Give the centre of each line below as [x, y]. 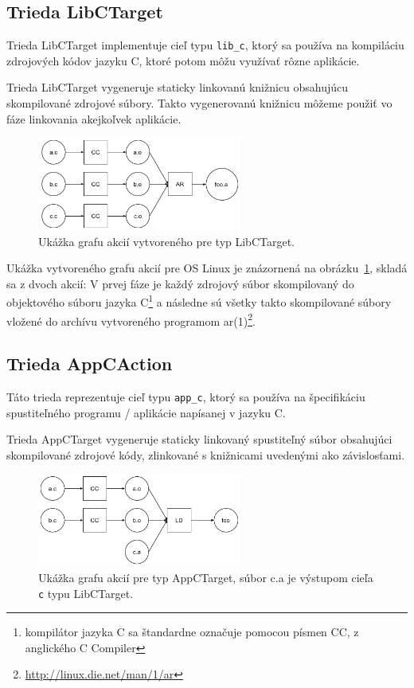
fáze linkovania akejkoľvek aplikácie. [94, 118]
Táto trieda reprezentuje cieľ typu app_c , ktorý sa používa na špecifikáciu [186, 397]
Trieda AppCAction [90, 364]
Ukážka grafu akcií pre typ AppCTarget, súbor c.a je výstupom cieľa [206, 577]
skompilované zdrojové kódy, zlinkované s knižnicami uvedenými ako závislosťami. [206, 454]
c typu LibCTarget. [86, 593]
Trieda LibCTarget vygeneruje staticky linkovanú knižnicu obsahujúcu [178, 87]
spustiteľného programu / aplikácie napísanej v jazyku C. [146, 412]
